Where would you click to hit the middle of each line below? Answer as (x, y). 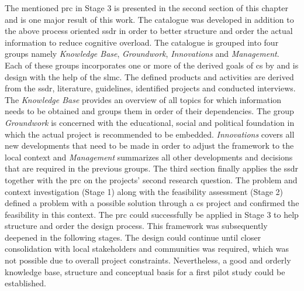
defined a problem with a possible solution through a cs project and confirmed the (152, 203)
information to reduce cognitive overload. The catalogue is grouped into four (142, 42)
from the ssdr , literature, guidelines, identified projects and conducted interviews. (150, 88)
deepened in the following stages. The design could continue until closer (133, 237)
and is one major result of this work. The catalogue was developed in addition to (149, 19)
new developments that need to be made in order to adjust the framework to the (149, 145)
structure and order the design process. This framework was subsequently (136, 226)
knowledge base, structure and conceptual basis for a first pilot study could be (145, 271)
